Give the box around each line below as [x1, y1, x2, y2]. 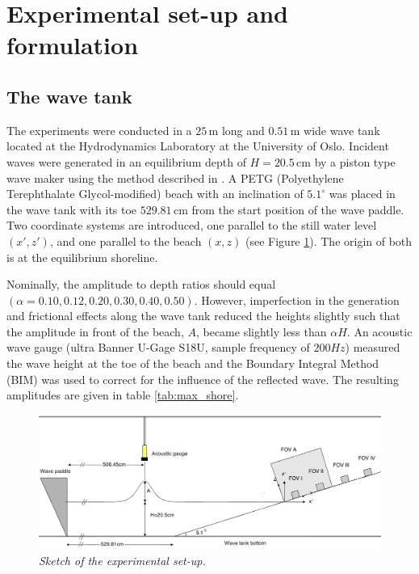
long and [221, 121, 265, 138]
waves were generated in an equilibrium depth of [6, 153, 246, 170]
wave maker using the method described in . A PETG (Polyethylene [6, 169, 344, 186]
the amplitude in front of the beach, [6, 323, 184, 340]
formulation [6, 28, 139, 61]
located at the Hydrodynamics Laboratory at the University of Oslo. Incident [6, 137, 389, 154]
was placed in [329, 185, 396, 202]
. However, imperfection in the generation [194, 291, 400, 308]
